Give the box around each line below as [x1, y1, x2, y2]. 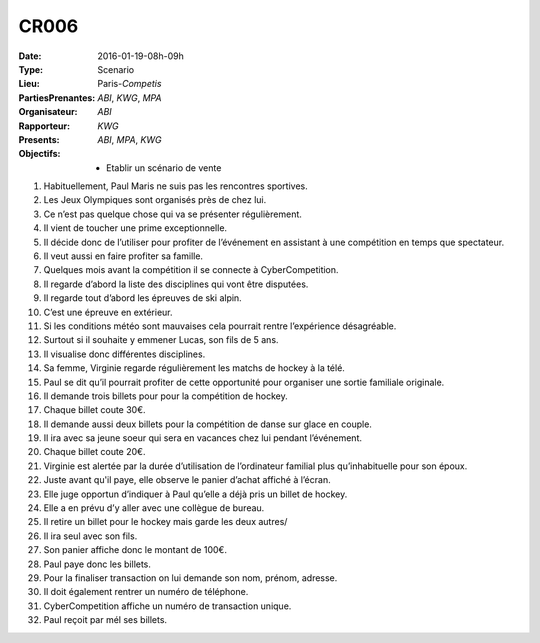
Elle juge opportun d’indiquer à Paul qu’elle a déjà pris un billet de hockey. [43, 488, 348, 500]
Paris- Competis [97, 78, 162, 90]
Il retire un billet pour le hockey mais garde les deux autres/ [43, 516, 288, 528]
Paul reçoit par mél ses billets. [43, 614, 168, 626]
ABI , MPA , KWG [97, 133, 162, 145]
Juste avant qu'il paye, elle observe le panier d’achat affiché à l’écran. [43, 474, 331, 486]
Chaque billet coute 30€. [43, 404, 146, 416]
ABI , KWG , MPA [97, 91, 162, 104]
